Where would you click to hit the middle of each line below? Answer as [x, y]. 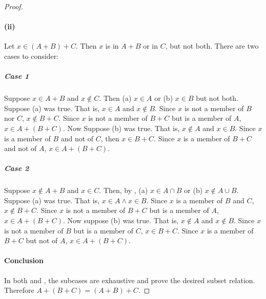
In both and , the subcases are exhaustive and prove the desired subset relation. [130, 280]
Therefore [19, 290]
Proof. [14, 6]
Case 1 [17, 76]
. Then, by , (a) [124, 190]
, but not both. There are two [212, 46]
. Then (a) [115, 98]
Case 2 [17, 168]
